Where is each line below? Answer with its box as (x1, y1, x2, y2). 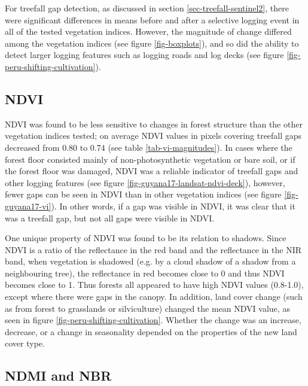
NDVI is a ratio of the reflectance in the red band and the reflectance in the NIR (5, 243, 302, 256)
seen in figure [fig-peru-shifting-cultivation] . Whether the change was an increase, (5, 314, 301, 326)
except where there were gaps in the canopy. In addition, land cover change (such (5, 290, 303, 303)
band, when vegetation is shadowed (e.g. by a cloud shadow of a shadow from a (5, 255, 296, 268)
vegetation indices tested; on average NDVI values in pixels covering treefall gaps (5, 129, 302, 142)
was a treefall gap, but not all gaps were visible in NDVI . (5, 211, 215, 224)
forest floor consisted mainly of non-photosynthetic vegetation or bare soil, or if (5, 153, 295, 165)
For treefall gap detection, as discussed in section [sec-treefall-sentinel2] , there (5, 2, 289, 14)
